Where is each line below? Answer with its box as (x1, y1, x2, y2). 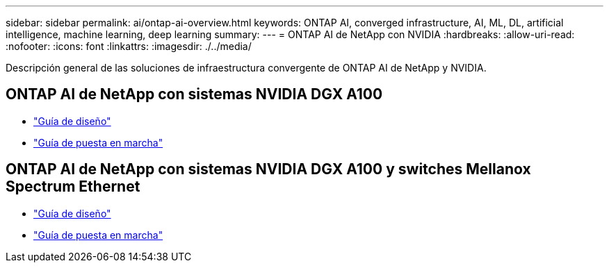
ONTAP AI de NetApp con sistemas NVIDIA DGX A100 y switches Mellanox (6, 160, 531, 178)
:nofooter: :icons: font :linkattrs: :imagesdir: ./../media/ (6, 40, 252, 52)
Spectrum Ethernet (6, 178, 140, 196)
